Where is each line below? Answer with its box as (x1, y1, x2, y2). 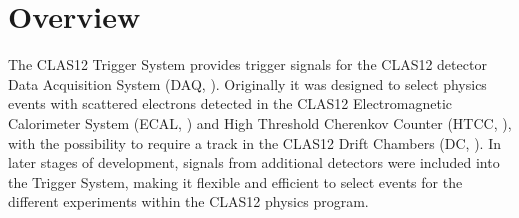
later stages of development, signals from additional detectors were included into (8, 152, 500, 173)
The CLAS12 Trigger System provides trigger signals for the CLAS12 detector (8, 54, 487, 75)
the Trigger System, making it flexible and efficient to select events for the (8, 171, 463, 192)
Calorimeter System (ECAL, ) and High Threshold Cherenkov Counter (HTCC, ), (8, 112, 512, 133)
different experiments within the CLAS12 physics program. (8, 191, 369, 212)
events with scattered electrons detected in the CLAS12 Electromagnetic (8, 93, 453, 114)
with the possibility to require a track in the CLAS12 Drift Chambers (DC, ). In (8, 132, 501, 153)
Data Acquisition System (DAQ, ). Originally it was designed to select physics (8, 73, 487, 94)
